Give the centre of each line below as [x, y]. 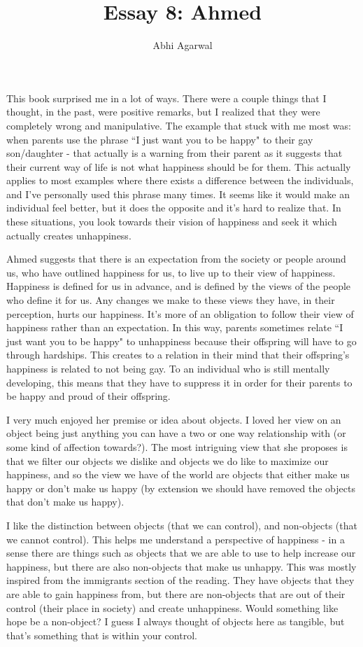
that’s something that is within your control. [102, 635]
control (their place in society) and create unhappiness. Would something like [172, 607]
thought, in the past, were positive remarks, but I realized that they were [163, 112]
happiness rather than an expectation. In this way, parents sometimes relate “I [175, 327]
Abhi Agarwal [183, 45]
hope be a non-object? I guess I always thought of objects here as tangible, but [176, 621]
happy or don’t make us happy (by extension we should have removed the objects [181, 488]
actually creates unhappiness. [69, 235]
